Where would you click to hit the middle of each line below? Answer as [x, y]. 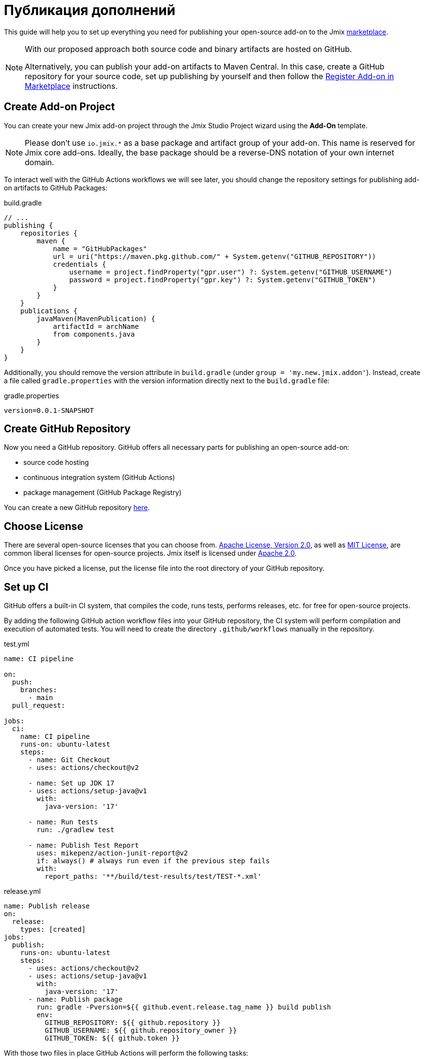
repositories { [49, 233]
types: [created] [53, 930]
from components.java [94, 334]
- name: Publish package [75, 999]
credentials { [80, 264]
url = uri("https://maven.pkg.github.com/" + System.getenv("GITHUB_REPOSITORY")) [215, 256]
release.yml [22, 891]
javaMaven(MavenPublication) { [96, 318]
